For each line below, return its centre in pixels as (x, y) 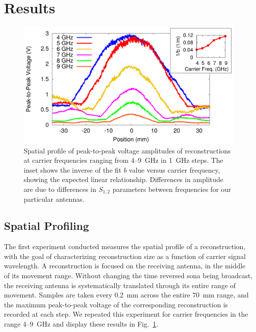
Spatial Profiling (46, 226)
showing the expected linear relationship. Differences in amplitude (124, 179)
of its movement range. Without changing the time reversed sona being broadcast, (128, 275)
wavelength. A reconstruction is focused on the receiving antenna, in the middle (125, 266)
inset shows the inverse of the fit (73, 169)
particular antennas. (54, 199)
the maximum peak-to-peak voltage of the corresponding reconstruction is (116, 304)
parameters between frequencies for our (172, 189)
